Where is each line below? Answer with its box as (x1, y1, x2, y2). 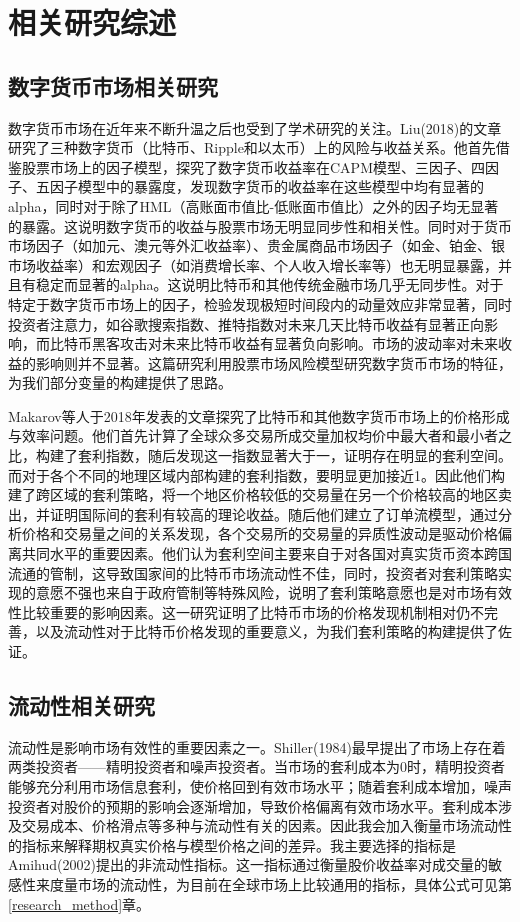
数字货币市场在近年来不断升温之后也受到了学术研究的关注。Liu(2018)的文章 (8, 117, 502, 138)
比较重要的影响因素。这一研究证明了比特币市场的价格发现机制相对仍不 (21, 601, 484, 622)
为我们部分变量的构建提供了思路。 (8, 372, 232, 393)
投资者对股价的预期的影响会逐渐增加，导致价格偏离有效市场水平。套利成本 (8, 795, 498, 816)
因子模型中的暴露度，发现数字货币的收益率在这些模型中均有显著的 (49, 176, 484, 197)
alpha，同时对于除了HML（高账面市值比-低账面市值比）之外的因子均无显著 (8, 195, 499, 216)
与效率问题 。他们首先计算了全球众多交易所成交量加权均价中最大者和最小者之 (8, 425, 512, 446)
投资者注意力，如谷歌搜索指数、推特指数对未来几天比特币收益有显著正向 (8, 313, 484, 334)
